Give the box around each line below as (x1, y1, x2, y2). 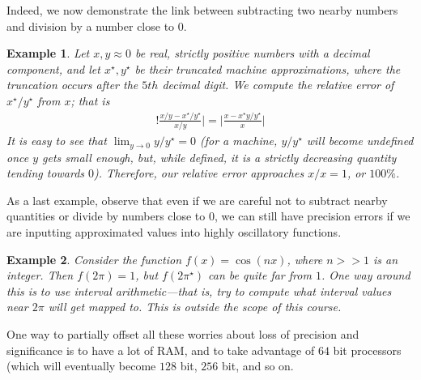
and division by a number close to (6, 17, 175, 34)
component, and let (6, 60, 100, 77)
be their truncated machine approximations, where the (134, 60, 401, 77)
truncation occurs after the (6, 76, 138, 93)
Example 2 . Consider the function (6, 250, 182, 267)
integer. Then (6, 267, 74, 284)
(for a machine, (199, 132, 278, 149)
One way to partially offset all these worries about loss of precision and (6, 326, 359, 343)
